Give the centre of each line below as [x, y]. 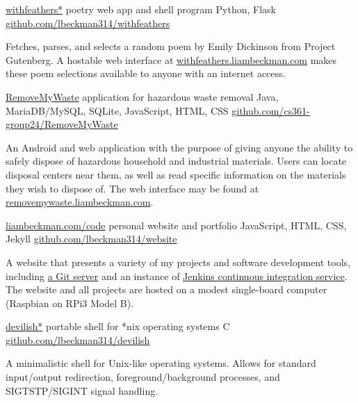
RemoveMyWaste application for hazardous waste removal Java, [142, 96]
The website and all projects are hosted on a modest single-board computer [166, 289]
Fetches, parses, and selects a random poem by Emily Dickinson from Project [171, 46]
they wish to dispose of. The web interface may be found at [132, 188]
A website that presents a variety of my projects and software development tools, [178, 262]
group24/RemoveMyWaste [62, 124]
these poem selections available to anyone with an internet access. [146, 73]
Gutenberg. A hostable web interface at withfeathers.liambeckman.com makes [171, 59]
